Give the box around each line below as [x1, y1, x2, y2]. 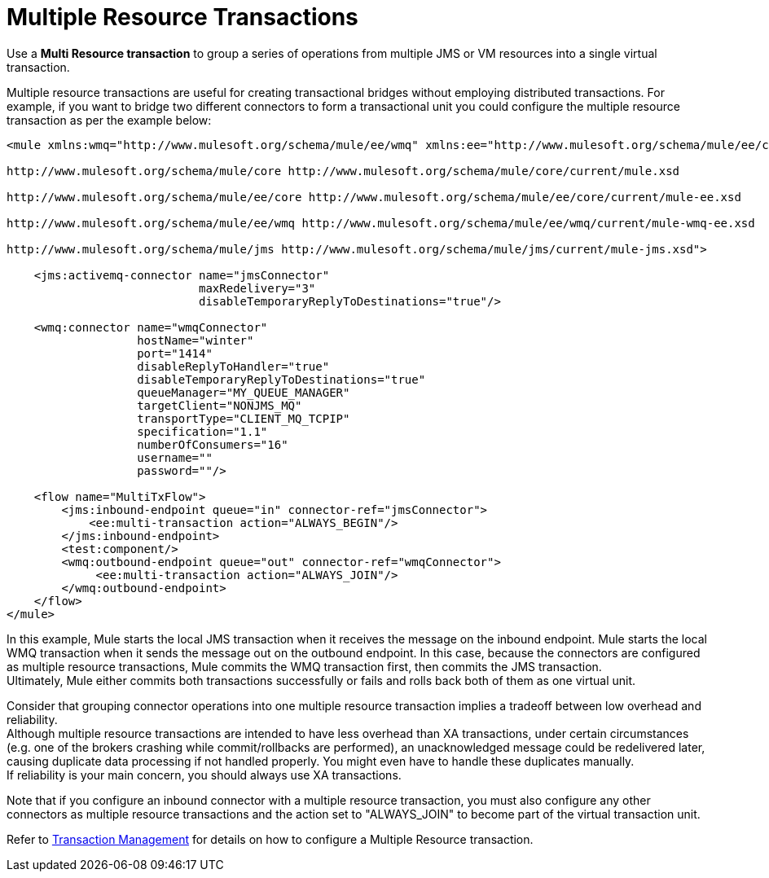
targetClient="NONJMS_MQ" [137, 398, 302, 412]
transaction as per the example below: [7, 112, 212, 127]
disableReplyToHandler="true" [137, 359, 330, 373]
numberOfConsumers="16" [137, 437, 288, 451]
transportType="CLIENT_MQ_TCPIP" [137, 411, 350, 425]
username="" [137, 450, 213, 464]
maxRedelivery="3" [199, 281, 316, 295]
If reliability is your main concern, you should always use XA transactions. [7, 767, 402, 782]
